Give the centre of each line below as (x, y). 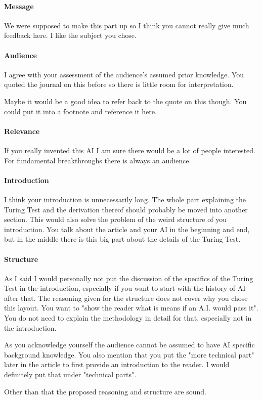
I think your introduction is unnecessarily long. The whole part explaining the (125, 199)
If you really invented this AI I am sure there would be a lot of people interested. (130, 150)
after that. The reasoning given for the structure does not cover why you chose (126, 298)
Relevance (22, 131)
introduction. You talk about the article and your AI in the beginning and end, (127, 229)
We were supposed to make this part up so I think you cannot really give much (127, 25)
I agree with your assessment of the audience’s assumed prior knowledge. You (124, 74)
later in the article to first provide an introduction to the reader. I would (117, 364)
